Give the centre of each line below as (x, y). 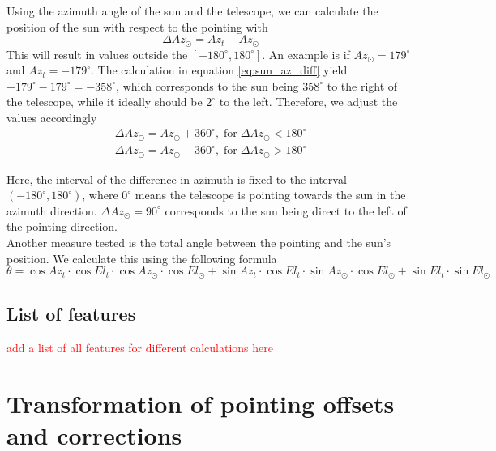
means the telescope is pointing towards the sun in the (270, 195)
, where (100, 195)
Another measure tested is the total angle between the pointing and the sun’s (199, 242)
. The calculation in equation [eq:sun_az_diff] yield (219, 70)
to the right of (362, 85)
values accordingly (52, 118)
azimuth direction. (52, 210)
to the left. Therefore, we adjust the (308, 102)
